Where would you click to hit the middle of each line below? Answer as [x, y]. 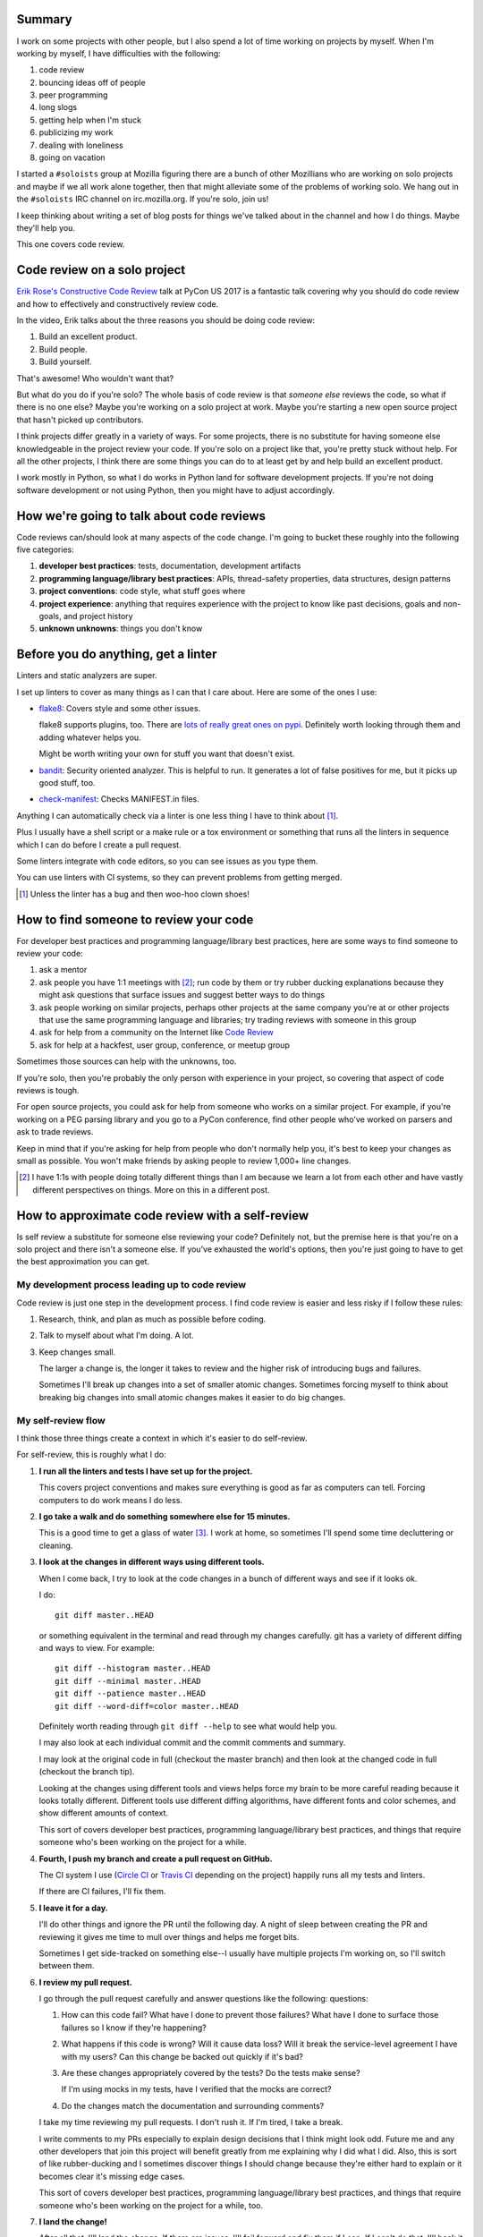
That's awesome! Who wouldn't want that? [95, 378]
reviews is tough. [48, 1090]
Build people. [64, 349]
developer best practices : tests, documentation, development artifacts [170, 566]
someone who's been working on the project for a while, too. [151, 2205]
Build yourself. [65, 361]
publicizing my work [76, 132]
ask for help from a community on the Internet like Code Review [157, 1033]
